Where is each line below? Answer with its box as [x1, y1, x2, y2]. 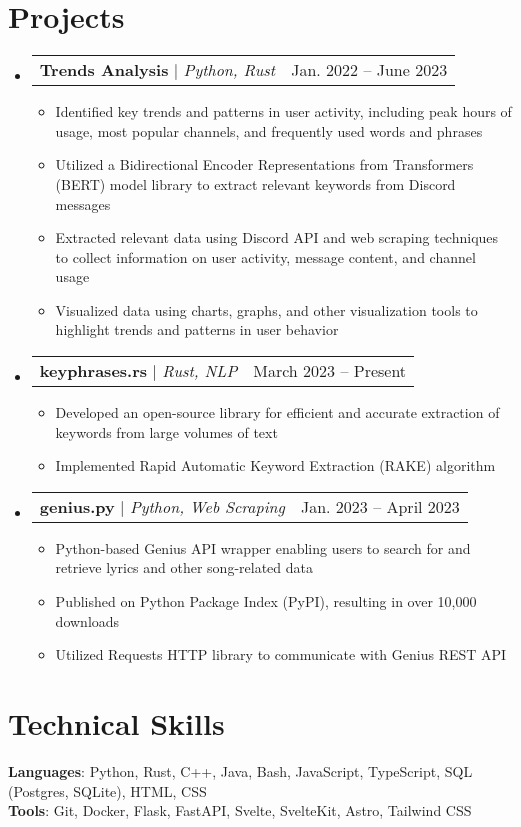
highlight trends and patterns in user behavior [55, 319, 339, 340]
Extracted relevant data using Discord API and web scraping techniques [55, 227, 499, 248]
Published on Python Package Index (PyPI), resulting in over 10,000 [55, 591, 477, 612]
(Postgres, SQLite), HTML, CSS [8, 780, 207, 801]
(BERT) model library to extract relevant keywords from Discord [55, 173, 456, 194]
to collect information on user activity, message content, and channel [55, 246, 476, 267]
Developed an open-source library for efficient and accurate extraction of [55, 402, 500, 423]
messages [55, 193, 111, 214]
